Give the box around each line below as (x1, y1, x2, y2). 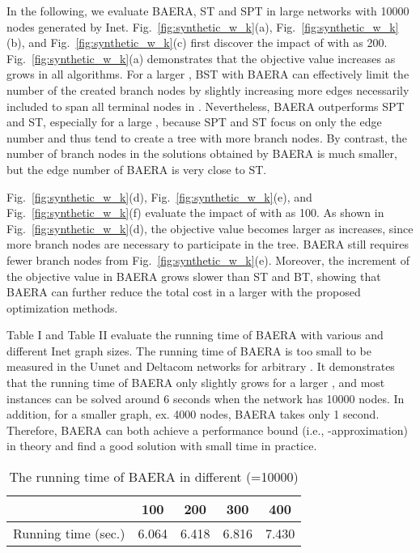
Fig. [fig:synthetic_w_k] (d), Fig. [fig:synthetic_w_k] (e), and (6, 188, 312, 205)
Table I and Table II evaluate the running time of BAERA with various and (6, 326, 384, 343)
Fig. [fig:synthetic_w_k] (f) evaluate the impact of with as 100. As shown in (6, 204, 384, 221)
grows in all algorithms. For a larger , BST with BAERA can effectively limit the (6, 66, 409, 83)
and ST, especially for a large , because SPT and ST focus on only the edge (6, 113, 382, 130)
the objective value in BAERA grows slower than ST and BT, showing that (6, 267, 381, 284)
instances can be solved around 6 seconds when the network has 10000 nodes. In (6, 389, 405, 406)
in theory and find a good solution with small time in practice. (6, 437, 317, 454)
